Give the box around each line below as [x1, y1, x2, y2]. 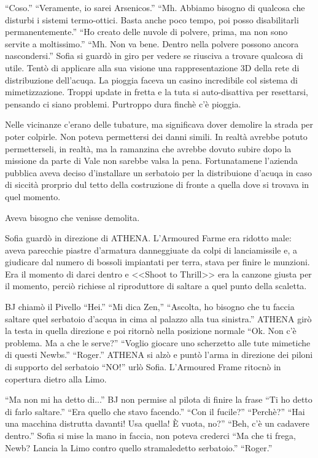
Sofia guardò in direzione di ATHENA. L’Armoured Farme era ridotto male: [5, 231, 292, 244]
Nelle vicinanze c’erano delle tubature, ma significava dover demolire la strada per [5, 118, 314, 131]
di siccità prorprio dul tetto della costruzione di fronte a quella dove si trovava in [5, 178, 309, 191]
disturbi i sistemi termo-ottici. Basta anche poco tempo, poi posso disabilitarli [5, 13, 299, 26]
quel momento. [5, 190, 61, 203]
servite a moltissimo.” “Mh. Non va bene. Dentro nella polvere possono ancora [5, 37, 299, 50]
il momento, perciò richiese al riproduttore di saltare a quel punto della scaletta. [5, 279, 307, 292]
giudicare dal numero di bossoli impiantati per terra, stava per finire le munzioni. [5, 255, 310, 268]
